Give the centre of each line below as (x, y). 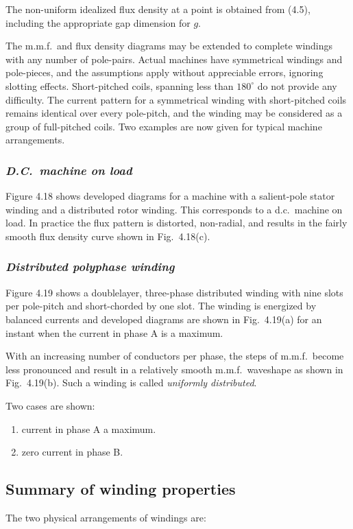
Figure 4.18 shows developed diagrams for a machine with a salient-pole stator (170, 196)
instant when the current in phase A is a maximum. (114, 332)
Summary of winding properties (121, 489)
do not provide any (297, 85)
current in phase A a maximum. (89, 428)
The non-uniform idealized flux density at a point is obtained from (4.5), (158, 9)
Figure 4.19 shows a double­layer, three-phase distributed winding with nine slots (174, 292)
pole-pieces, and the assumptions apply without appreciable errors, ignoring (165, 72)
